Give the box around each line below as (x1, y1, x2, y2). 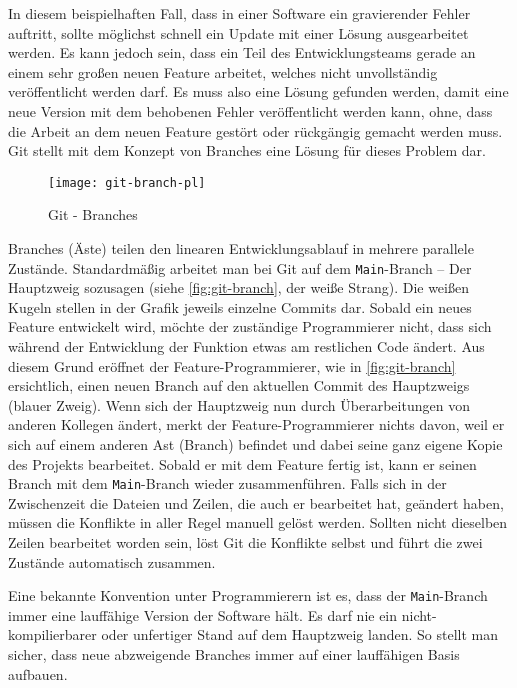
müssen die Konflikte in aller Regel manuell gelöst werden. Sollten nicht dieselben (8, 512, 508, 533)
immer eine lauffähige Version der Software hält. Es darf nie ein (8, 604, 398, 625)
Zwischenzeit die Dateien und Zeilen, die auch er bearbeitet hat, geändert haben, (8, 492, 504, 513)
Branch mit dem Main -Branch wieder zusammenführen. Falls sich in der (8, 473, 447, 494)
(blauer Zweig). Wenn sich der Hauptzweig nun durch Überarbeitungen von (8, 394, 470, 415)
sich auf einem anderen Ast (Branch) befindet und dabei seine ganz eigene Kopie (8, 434, 503, 454)
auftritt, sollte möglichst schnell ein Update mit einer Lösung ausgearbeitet (8, 22, 469, 43)
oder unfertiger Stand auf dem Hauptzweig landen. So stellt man (101, 624, 498, 645)
